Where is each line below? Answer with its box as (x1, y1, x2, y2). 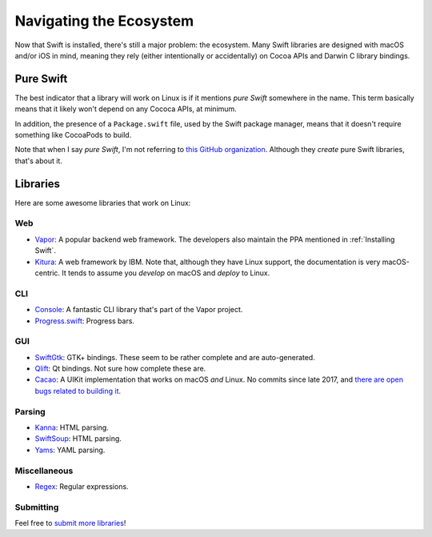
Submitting (14, 501, 59, 512)
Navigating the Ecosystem (14, 12, 194, 30)
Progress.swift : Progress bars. (34, 316, 135, 326)
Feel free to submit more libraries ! (14, 519, 126, 528)
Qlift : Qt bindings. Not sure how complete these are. (34, 364, 206, 374)
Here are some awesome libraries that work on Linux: (14, 198, 191, 207)
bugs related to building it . (34, 386, 122, 395)
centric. (34, 268, 60, 278)
